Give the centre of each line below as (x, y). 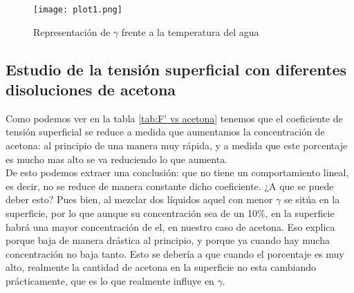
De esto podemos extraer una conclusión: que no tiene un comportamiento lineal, (177, 172)
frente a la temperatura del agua (190, 31)
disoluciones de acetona (91, 89)
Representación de (72, 31)
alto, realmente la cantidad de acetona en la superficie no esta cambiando (161, 267)
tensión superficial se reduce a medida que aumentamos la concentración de (165, 132)
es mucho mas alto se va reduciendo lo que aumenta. (117, 159)
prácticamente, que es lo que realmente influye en (110, 280)
